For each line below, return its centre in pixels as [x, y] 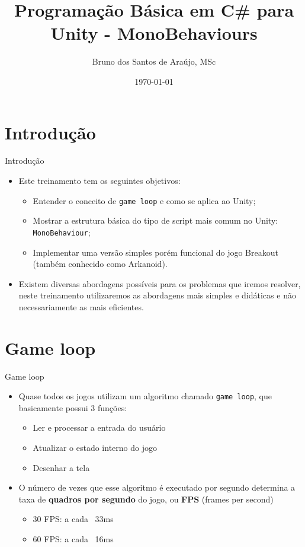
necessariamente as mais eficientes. [81, 306]
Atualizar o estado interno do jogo [95, 448]
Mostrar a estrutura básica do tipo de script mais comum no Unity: [155, 220]
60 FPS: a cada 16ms [73, 539]
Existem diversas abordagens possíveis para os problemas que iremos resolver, [160, 283]
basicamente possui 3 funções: [73, 407]
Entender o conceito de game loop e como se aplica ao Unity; [144, 200]
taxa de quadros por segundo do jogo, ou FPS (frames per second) [146, 499]
